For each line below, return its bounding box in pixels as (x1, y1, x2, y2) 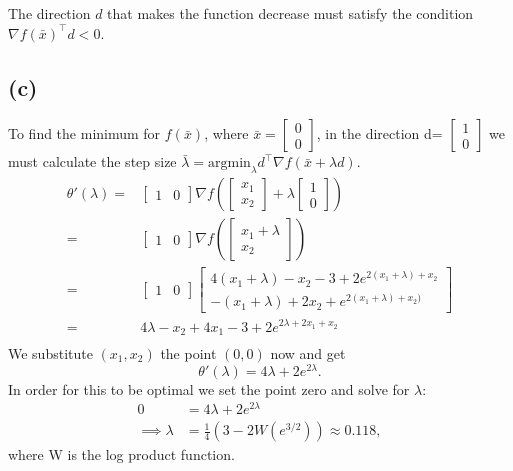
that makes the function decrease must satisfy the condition (107, 3, 474, 23)
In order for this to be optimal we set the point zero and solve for (8, 378, 410, 399)
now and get (270, 343, 346, 364)
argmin (208, 156, 251, 171)
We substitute (8, 343, 93, 364)
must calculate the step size (8, 151, 177, 172)
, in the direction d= (316, 123, 443, 144)
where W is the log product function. (8, 444, 235, 465)
